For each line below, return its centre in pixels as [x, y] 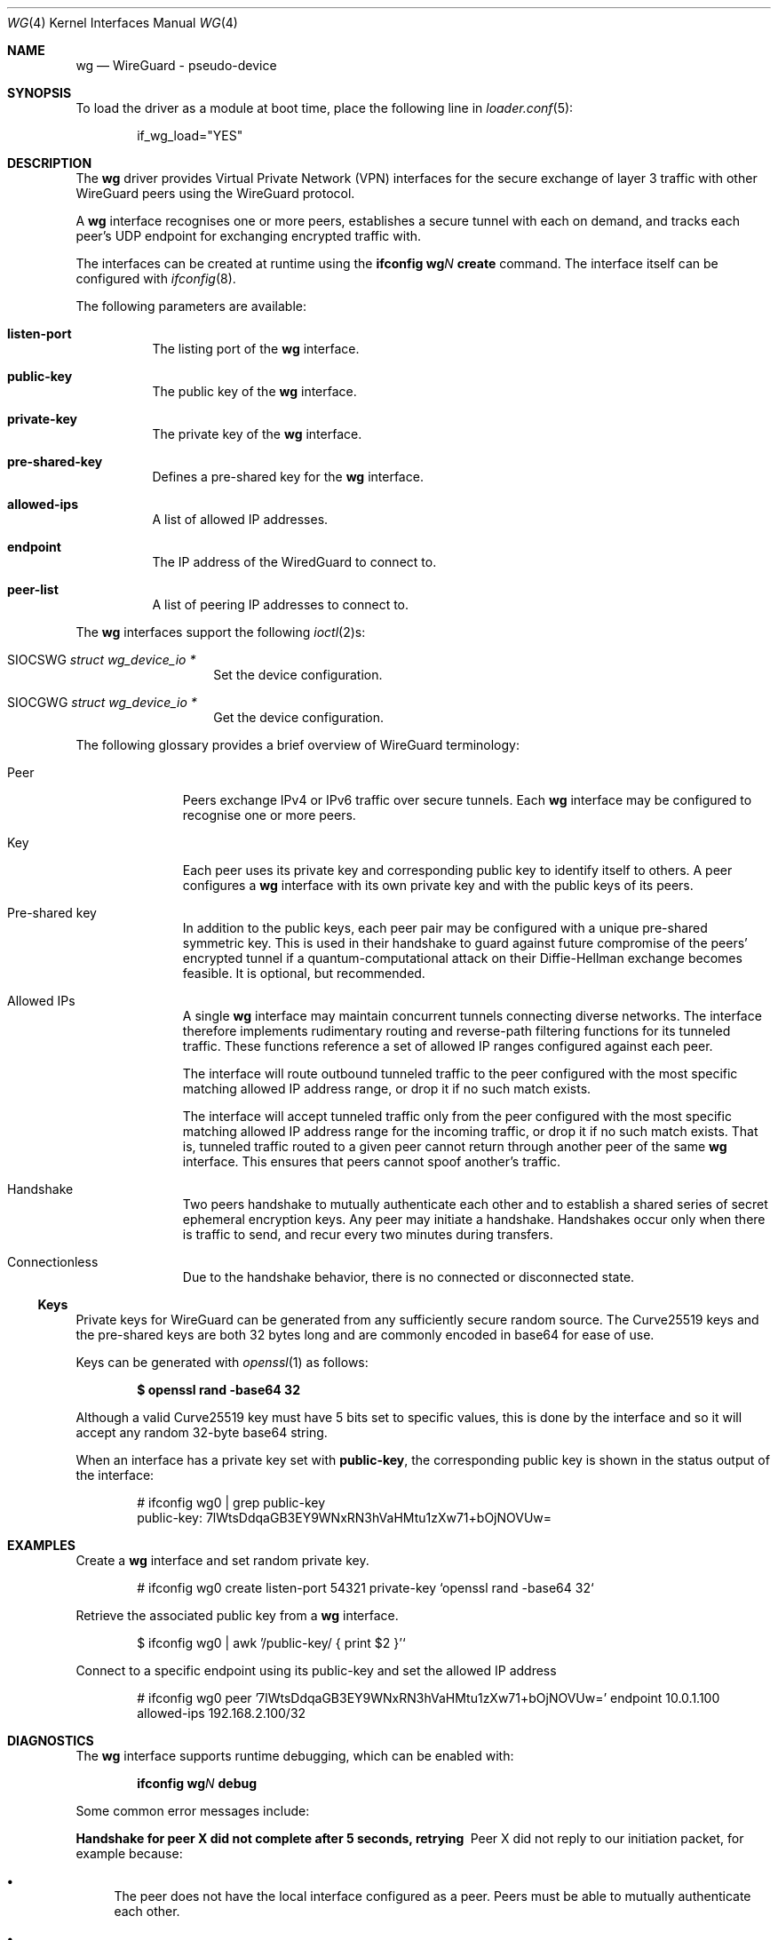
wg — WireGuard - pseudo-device [176, 65]
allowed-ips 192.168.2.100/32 [222, 1713]
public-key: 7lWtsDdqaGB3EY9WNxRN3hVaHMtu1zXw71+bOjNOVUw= [345, 1518]
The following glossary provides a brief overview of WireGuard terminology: [298, 745]
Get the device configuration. [298, 717]
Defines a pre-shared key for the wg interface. [288, 477]
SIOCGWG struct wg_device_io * [102, 702]
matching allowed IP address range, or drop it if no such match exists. [387, 1089]
